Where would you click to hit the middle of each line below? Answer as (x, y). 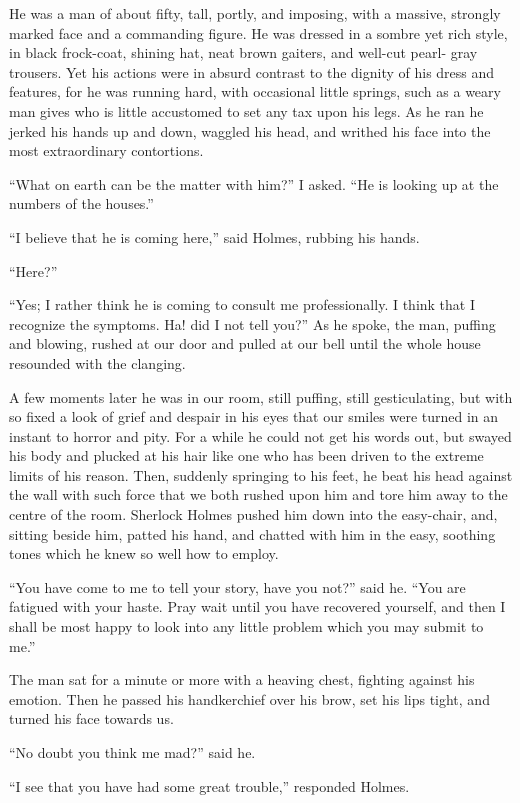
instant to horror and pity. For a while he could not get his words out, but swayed (260, 435)
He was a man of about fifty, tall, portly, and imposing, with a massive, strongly (255, 13)
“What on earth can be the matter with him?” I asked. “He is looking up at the (254, 183)
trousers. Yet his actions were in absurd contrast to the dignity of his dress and (252, 71)
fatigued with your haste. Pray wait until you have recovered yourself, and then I (257, 606)
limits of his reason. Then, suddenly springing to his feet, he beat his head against (261, 474)
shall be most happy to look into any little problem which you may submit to (246, 626)
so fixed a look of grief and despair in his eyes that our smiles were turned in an (254, 416)
